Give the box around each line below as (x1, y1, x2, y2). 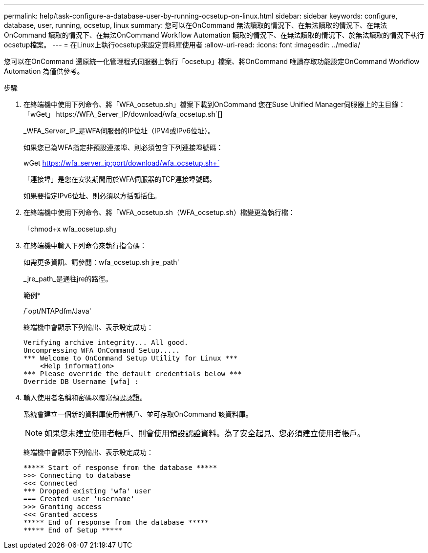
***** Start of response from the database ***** (23, 464, 217, 471)
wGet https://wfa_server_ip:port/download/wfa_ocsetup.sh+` (23, 159, 220, 167)
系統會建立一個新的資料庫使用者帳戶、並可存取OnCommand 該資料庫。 (23, 410, 253, 418)
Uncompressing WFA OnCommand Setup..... (23, 346, 180, 354)
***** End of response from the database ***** (23, 518, 209, 526)
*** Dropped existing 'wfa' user (23, 487, 151, 495)
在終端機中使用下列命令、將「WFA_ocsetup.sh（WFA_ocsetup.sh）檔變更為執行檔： (23, 208, 295, 216)
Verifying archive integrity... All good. (23, 339, 189, 346)
